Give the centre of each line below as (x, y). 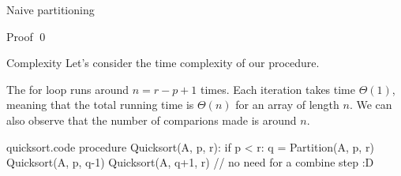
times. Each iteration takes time (278, 89)
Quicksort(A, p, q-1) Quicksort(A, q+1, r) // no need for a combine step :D (190, 162)
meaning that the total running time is (100, 105)
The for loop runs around (68, 89)
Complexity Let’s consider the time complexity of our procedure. (163, 63)
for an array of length (287, 105)
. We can (371, 105)
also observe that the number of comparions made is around (152, 120)
